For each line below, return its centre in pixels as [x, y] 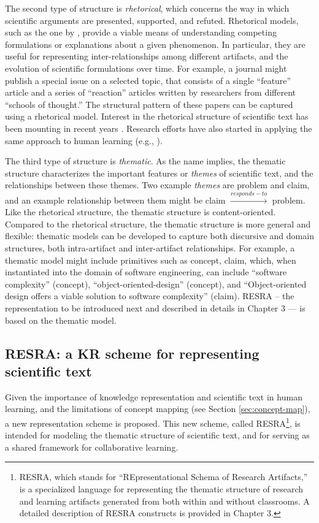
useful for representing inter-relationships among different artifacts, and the [147, 56]
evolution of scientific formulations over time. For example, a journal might [146, 68]
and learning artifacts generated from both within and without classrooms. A [164, 501]
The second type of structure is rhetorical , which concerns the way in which [147, 8]
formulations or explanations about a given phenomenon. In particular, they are [155, 44]
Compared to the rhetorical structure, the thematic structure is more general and [158, 223]
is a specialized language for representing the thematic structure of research [161, 489]
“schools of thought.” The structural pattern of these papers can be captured [149, 104]
